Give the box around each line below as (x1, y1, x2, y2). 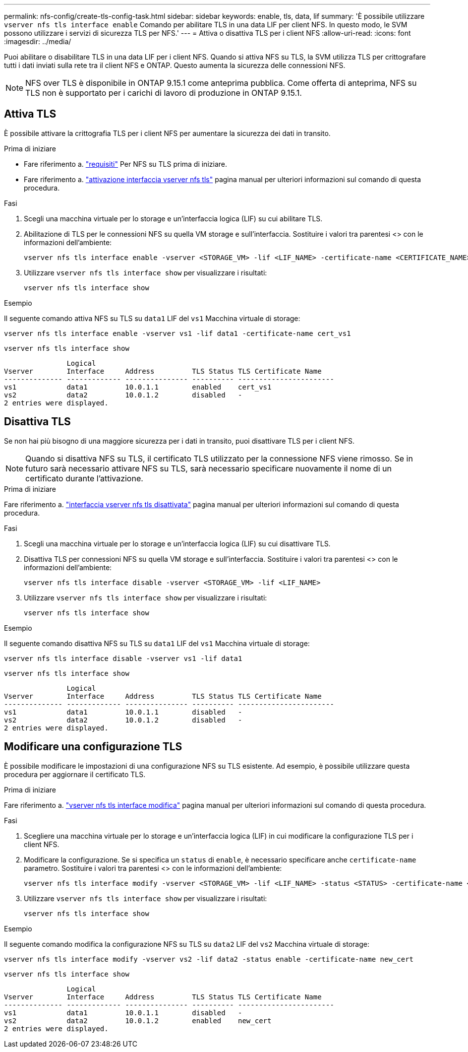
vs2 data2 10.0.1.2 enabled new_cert (4, 1016, 272, 1025)
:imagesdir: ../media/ (4, 37, 71, 46)
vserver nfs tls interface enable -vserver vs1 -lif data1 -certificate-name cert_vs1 (4, 329, 351, 337)
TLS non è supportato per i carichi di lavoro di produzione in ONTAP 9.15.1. (25, 88, 302, 98)
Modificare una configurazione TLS (4, 740, 182, 753)
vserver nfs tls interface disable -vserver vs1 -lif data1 (4, 654, 242, 662)
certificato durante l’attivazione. (25, 473, 143, 483)
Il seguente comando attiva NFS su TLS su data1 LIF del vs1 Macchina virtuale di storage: (4, 314, 300, 323)
